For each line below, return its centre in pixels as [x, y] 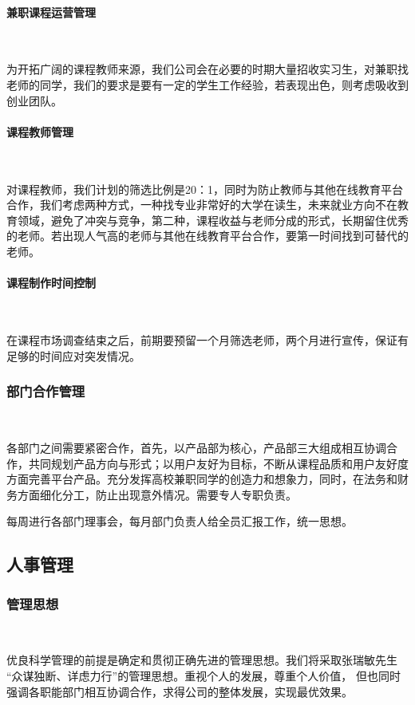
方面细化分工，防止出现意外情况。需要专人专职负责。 [157, 494]
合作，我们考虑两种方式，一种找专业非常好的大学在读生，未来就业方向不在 [202, 205]
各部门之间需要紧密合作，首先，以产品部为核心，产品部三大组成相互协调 [196, 447]
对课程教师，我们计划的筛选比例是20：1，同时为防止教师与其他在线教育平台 [205, 189]
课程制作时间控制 [51, 283]
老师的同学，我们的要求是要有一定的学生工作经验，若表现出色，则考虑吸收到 [207, 84]
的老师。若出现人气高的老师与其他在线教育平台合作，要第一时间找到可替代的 [207, 236]
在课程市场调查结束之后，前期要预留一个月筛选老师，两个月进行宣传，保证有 [207, 339]
